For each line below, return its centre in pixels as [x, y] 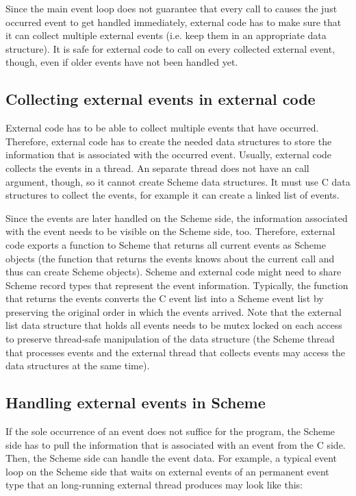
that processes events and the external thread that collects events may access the [176, 352]
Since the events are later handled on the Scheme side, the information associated [177, 218]
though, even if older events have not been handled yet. [122, 62]
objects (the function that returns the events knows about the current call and [170, 258]
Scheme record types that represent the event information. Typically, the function [177, 285]
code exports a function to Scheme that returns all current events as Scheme [166, 244]
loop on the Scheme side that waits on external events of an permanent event [167, 471]
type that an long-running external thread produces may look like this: [154, 485]
